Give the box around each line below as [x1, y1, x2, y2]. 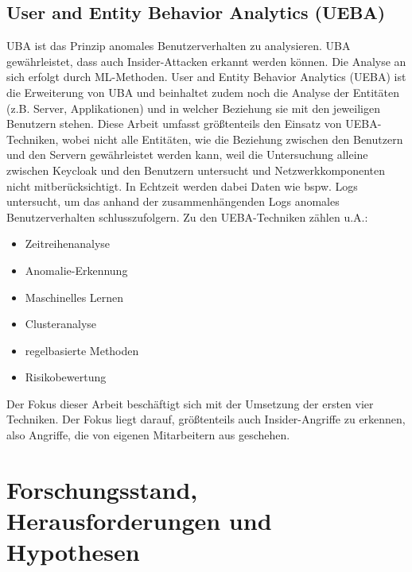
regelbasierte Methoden [25, 342, 139, 358]
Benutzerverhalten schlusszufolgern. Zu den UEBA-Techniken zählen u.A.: [6, 208, 368, 225]
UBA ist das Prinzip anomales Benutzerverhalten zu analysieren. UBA [6, 37, 351, 54]
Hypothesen [6, 535, 140, 568]
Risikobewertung [25, 369, 107, 385]
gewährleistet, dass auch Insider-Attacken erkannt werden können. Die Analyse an [6, 52, 406, 69]
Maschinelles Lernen [25, 288, 124, 305]
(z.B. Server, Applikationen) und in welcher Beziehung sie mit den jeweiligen [6, 99, 380, 116]
